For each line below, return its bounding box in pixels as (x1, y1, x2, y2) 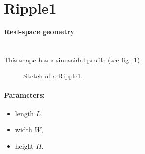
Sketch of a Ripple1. (23, 71, 83, 81)
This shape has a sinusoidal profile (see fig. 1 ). (4, 54, 142, 64)
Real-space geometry (4, 26, 74, 36)
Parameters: (4, 90, 45, 100)
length (15, 108, 34, 118)
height (15, 140, 34, 151)
